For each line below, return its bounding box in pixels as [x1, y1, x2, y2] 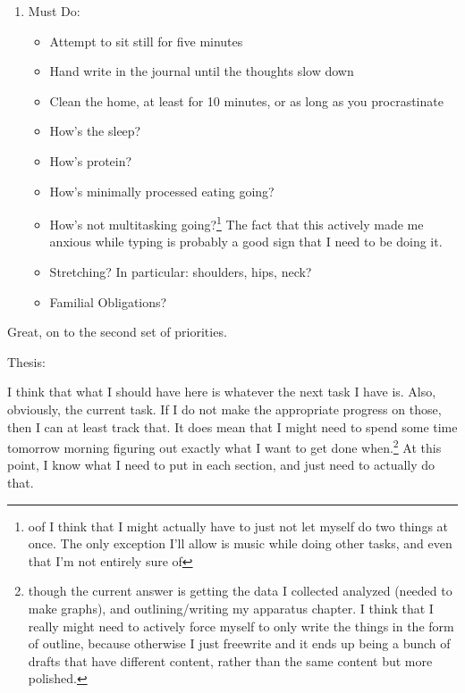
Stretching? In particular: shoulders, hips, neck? [49, 263, 312, 280]
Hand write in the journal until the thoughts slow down [49, 62, 354, 80]
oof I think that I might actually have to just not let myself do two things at [28, 516, 449, 535]
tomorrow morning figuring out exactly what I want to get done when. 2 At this [7, 436, 442, 456]
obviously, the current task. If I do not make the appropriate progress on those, [7, 399, 442, 418]
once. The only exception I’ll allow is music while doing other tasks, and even [28, 534, 452, 553]
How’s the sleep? [49, 121, 141, 140]
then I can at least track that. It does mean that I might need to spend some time [7, 417, 458, 436]
